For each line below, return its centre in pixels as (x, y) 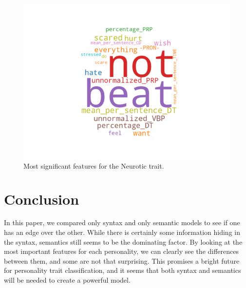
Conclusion (42, 199)
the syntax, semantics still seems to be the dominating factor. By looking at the (123, 241)
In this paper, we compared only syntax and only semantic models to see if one (122, 222)
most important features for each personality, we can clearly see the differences (122, 251)
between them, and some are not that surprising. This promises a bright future (122, 260)
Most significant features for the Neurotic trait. (94, 165)
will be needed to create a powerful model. (67, 279)
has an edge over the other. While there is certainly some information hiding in (122, 232)
